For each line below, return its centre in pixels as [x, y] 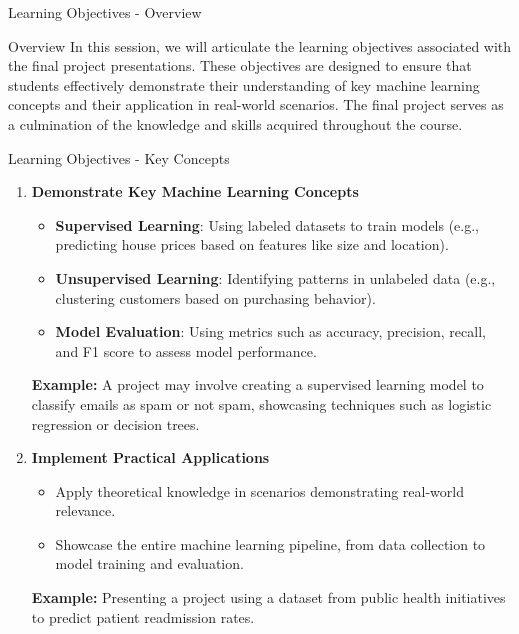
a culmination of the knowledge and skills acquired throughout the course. [235, 123]
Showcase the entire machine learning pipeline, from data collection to [270, 543]
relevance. [85, 510]
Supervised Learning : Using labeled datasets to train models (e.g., [267, 224]
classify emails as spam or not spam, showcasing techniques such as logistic [261, 403]
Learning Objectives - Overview [105, 12]
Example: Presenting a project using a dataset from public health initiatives [268, 597]
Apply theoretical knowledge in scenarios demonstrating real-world [259, 490]
